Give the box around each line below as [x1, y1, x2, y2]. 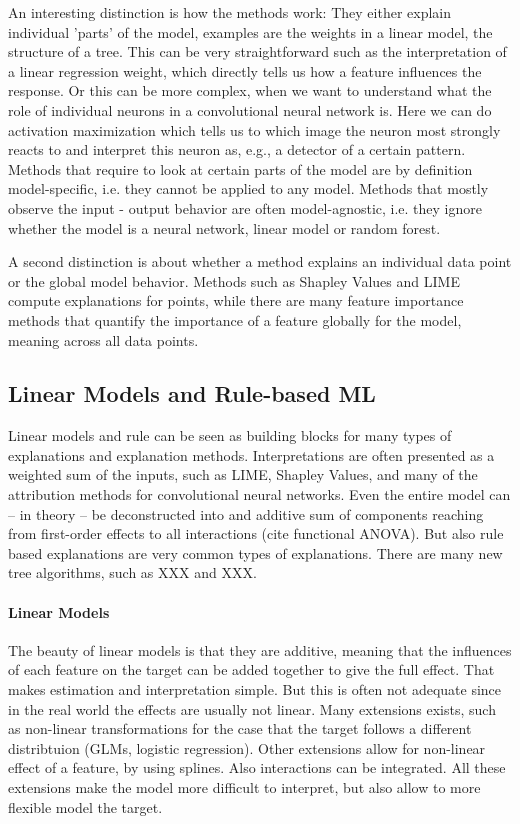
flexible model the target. [8, 796, 163, 817]
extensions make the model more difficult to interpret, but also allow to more [8, 777, 481, 797]
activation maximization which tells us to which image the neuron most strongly [8, 119, 501, 140]
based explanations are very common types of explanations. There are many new [8, 542, 503, 563]
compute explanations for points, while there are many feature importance [8, 290, 464, 311]
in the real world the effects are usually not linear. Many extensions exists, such [8, 698, 496, 719]
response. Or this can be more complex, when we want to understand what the [8, 80, 492, 101]
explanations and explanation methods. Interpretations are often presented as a [8, 444, 495, 465]
